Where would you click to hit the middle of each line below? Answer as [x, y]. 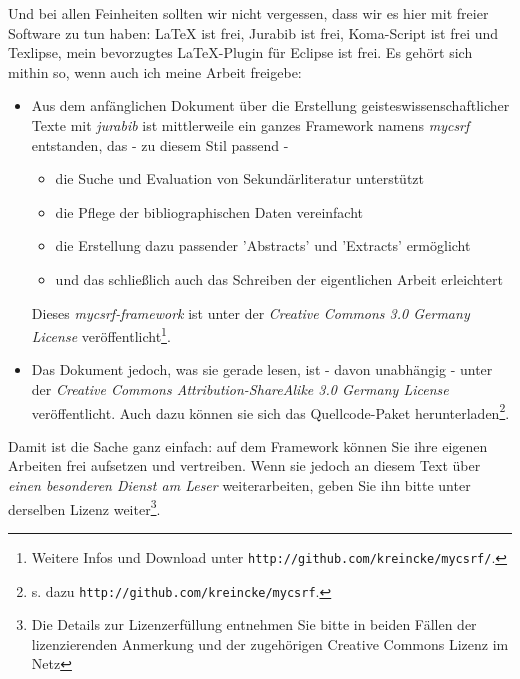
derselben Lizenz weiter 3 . [84, 507]
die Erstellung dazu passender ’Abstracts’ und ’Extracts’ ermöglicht [263, 245]
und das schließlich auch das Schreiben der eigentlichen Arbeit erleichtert [279, 278]
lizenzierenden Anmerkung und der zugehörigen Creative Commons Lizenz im [270, 643]
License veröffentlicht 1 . [101, 334]
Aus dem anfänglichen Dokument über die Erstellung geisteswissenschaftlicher [270, 105]
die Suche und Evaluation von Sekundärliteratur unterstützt [239, 178]
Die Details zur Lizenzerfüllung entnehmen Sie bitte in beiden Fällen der [254, 624]
